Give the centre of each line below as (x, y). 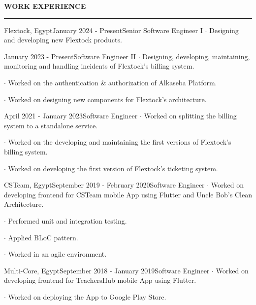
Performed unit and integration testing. (67, 220)
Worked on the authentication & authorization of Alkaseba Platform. (112, 82)
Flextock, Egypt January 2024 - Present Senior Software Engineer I (103, 30)
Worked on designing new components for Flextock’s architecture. (107, 99)
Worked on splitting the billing (190, 116)
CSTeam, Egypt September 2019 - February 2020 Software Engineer (104, 185)
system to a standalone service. (51, 125)
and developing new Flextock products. (63, 40)
